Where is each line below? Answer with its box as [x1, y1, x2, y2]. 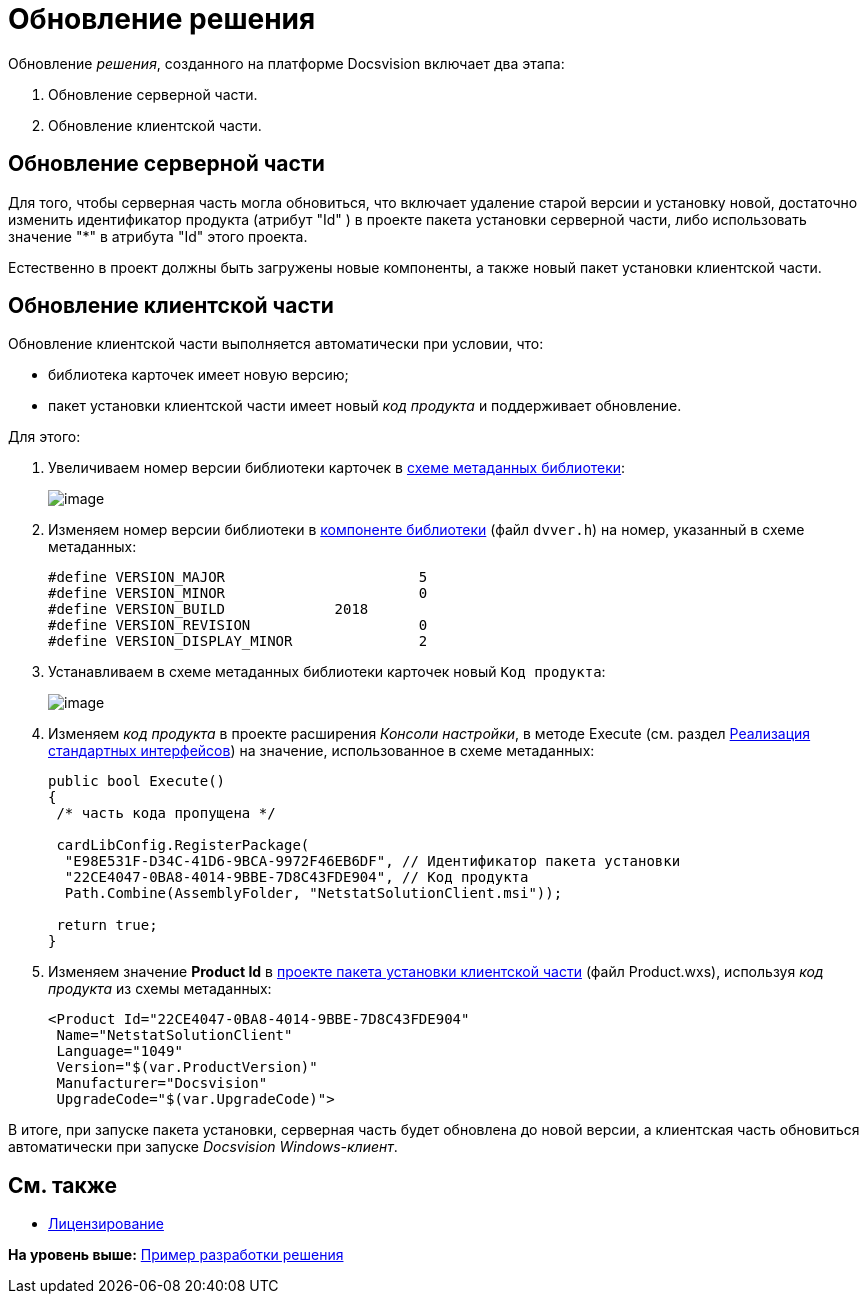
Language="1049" [56, 1043, 183, 1060]
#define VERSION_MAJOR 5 [48, 569, 428, 586]
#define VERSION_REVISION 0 [48, 617, 428, 634]
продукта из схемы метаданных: [48, 980, 272, 998]
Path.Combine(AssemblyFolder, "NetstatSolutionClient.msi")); [64, 885, 563, 902]
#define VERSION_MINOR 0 [48, 585, 428, 602]
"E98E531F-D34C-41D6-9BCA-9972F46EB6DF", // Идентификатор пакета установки [64, 853, 681, 870]
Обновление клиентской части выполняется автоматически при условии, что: [8, 335, 544, 353]
